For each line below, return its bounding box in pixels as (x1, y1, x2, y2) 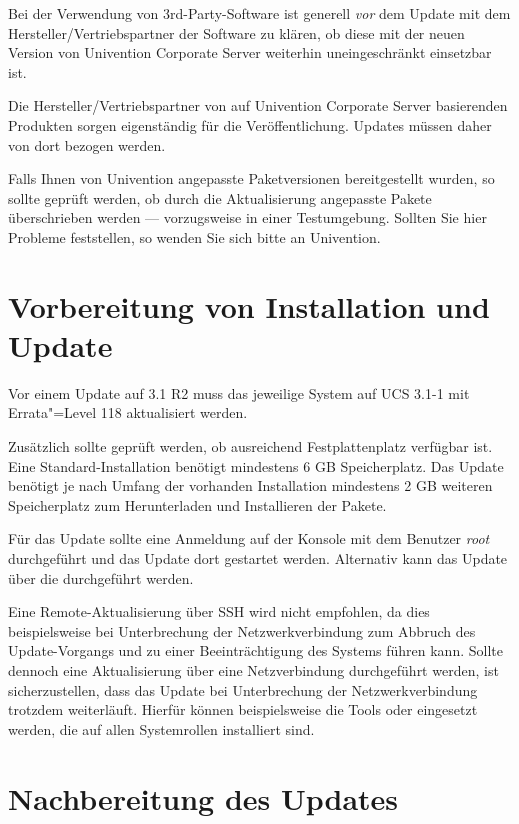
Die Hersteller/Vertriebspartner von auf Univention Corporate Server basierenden (8, 95, 508, 116)
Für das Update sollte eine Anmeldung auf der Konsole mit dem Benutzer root (8, 528, 490, 549)
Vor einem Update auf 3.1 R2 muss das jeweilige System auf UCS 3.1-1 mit (8, 382, 470, 403)
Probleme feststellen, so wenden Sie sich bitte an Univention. (8, 226, 381, 247)
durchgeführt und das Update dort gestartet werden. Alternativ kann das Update (8, 548, 508, 568)
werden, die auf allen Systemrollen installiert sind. (8, 718, 315, 739)
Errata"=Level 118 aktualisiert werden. (8, 402, 248, 423)
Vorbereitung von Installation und (8, 285, 490, 326)
